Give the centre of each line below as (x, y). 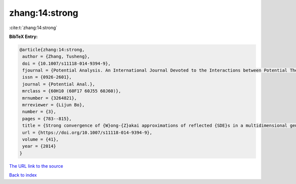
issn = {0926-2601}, (47, 77)
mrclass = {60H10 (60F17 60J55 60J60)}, (72, 91)
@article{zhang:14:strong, (52, 50)
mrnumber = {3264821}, (50, 98)
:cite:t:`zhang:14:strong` (33, 28)
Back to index (23, 175)
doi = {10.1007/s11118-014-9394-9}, (67, 63)
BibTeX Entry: (23, 37)
